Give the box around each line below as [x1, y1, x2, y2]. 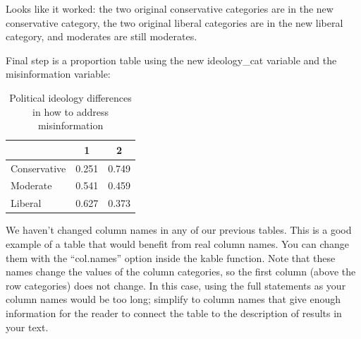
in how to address [32, 104, 109, 119]
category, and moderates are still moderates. [6, 29, 197, 44]
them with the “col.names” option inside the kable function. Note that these [6, 250, 336, 265]
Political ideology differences [9, 90, 132, 105]
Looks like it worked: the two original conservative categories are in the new [6, 1, 334, 16]
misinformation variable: [6, 66, 111, 81]
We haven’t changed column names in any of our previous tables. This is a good [6, 222, 352, 237]
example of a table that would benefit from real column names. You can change [6, 236, 350, 251]
